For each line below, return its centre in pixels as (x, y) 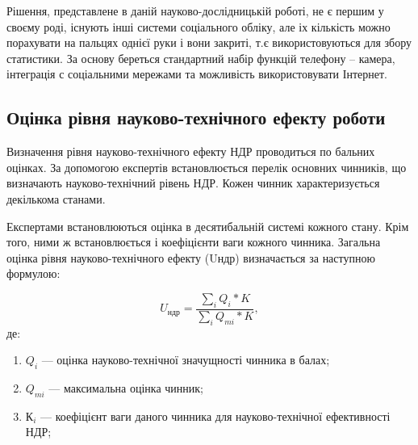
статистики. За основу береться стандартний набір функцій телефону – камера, (201, 58)
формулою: (33, 273)
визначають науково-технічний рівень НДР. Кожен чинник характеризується (193, 183)
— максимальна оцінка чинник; (126, 387)
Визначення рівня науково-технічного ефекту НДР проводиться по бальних (191, 151)
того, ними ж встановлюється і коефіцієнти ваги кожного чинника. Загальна (194, 242)
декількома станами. (56, 198)
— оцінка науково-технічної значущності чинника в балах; (186, 360)
